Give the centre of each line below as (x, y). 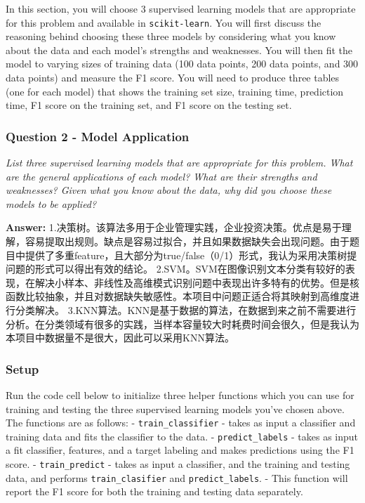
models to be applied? (51, 203)
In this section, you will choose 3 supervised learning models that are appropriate (181, 8)
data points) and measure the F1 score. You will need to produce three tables (173, 78)
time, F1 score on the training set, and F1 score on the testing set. (149, 105)
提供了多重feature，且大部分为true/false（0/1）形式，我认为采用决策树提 (191, 255)
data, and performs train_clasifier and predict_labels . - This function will (177, 477)
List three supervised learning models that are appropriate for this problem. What (179, 163)
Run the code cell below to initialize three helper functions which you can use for (180, 394)
